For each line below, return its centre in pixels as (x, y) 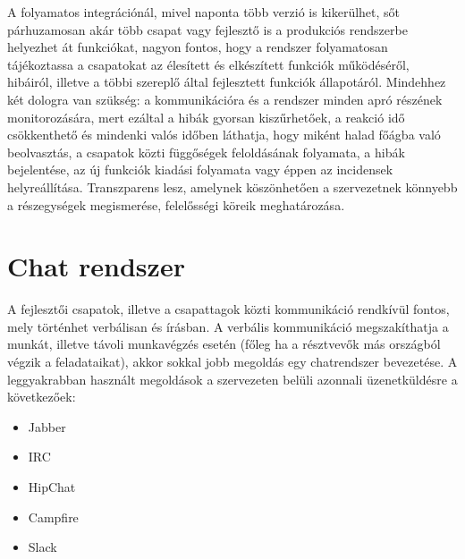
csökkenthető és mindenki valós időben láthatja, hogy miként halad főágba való (224, 135)
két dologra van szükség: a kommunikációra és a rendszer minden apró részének (225, 99)
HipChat (52, 487)
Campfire (53, 517)
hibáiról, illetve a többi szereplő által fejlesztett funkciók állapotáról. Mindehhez (227, 82)
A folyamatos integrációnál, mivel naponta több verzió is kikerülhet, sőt (204, 12)
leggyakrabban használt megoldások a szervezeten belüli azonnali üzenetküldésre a (232, 379)
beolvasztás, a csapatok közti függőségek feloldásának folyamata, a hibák (206, 152)
